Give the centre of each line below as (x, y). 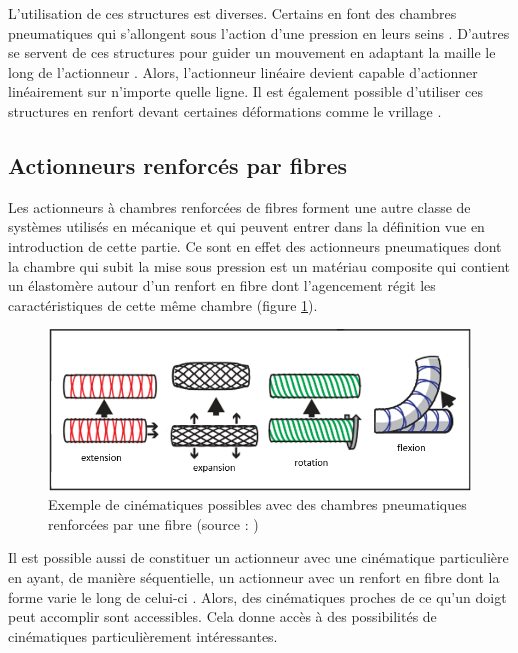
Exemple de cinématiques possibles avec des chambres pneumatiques (257, 504)
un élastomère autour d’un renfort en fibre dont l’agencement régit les (222, 285)
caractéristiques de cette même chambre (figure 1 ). (163, 304)
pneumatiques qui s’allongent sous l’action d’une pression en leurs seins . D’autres (259, 32)
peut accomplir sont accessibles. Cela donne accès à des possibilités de (222, 616)
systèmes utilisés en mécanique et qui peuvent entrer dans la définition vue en (246, 226)
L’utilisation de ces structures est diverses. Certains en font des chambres (232, 13)
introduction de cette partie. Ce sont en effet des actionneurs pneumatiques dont (255, 245)
